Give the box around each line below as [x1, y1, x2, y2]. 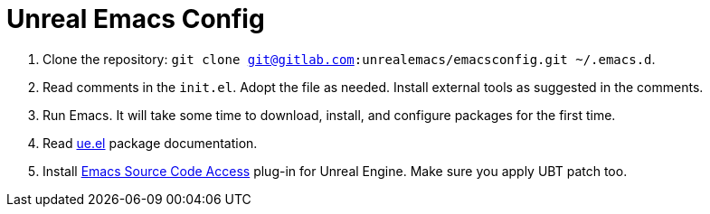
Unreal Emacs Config [6, 4, 265, 34]
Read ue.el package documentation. [43, 135, 258, 151]
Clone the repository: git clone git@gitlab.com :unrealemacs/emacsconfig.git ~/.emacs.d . [43, 51, 656, 67]
